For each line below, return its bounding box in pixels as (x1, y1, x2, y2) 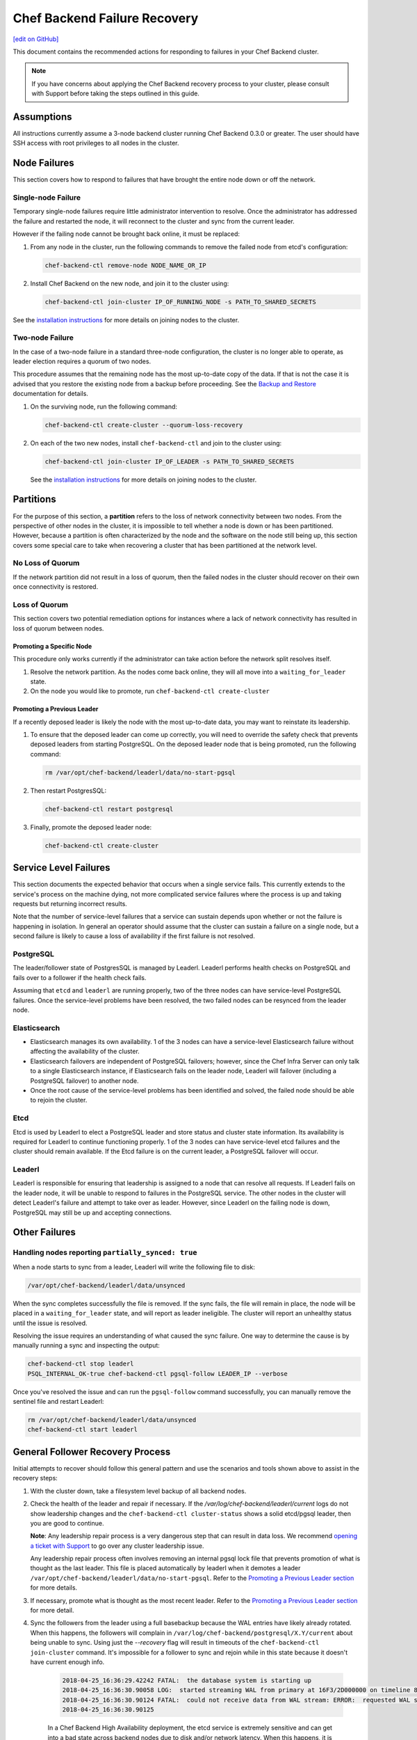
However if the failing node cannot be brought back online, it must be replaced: (13, 230, 240, 238)
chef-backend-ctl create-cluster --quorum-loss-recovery (44, 421, 243, 429)
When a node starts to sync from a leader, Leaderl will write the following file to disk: (13, 1263, 255, 1271)
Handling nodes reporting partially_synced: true (13, 1248, 197, 1258)
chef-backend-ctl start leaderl (27, 1425, 138, 1434)
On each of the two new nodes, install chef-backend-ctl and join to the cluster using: (30, 438, 282, 447)
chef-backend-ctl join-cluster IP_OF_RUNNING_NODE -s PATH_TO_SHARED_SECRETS (44, 298, 316, 306)
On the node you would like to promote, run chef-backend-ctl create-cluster (30, 687, 270, 695)
